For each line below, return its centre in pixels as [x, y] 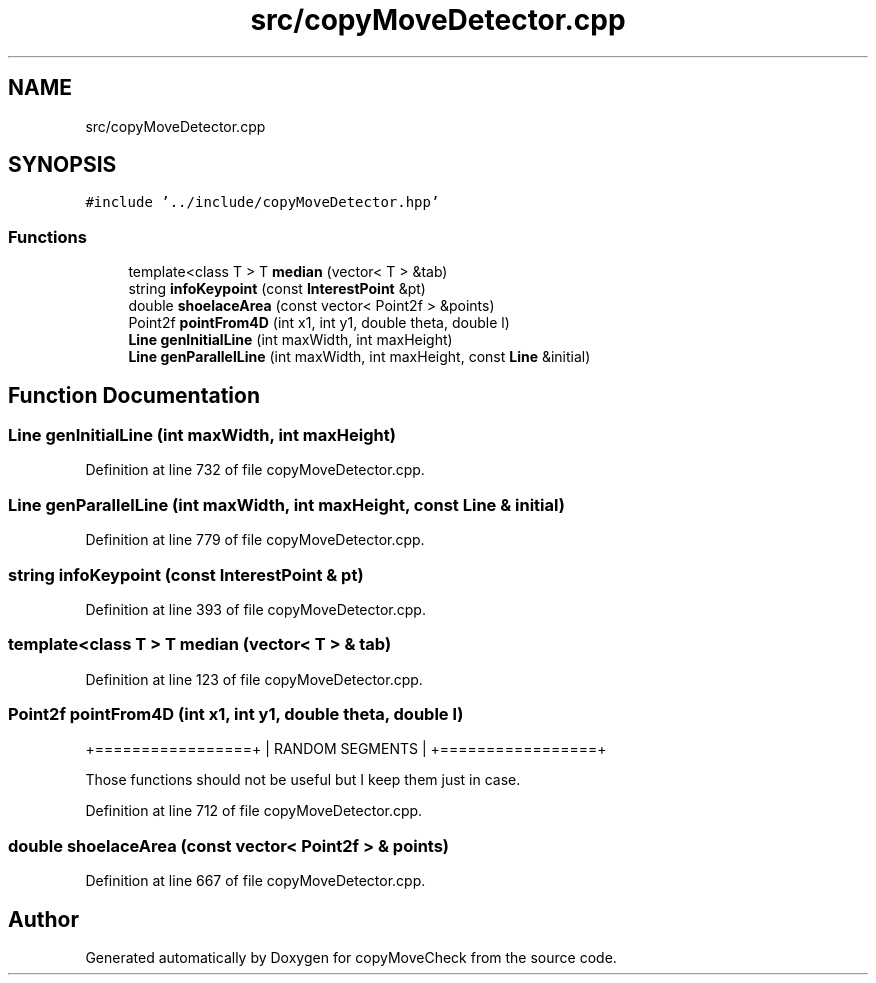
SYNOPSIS [62, 165]
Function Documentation [134, 395]
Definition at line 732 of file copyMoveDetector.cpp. [255, 470]
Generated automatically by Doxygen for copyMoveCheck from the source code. [351, 957]
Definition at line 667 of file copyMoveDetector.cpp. [255, 881]
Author [43, 919]
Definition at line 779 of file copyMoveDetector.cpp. [255, 540]
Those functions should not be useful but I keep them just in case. [303, 780]
